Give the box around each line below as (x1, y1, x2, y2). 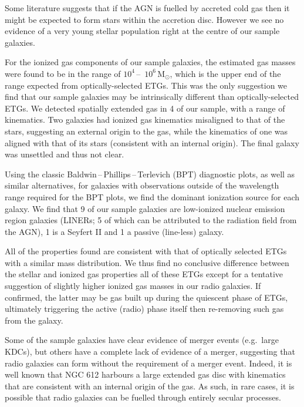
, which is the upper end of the (170, 67, 281, 79)
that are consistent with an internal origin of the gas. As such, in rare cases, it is (5, 379, 295, 392)
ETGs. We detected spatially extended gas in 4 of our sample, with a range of (5, 102, 285, 114)
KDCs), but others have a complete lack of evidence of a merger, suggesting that (5, 345, 295, 358)
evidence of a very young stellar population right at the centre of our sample (5, 25, 280, 37)
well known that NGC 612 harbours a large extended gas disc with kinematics (5, 368, 286, 381)
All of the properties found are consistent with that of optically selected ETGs (5, 245, 287, 257)
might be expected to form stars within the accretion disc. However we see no (5, 13, 284, 25)
